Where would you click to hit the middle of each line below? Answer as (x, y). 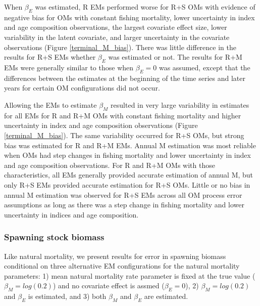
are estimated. (166, 296)
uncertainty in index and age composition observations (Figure (101, 125)
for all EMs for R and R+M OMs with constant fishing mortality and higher (123, 115)
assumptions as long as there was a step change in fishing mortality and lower (124, 205)
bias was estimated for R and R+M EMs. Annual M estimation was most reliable (130, 145)
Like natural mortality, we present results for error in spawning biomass (115, 256)
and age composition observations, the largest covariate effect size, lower (116, 27)
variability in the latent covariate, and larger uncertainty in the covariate (117, 37)
